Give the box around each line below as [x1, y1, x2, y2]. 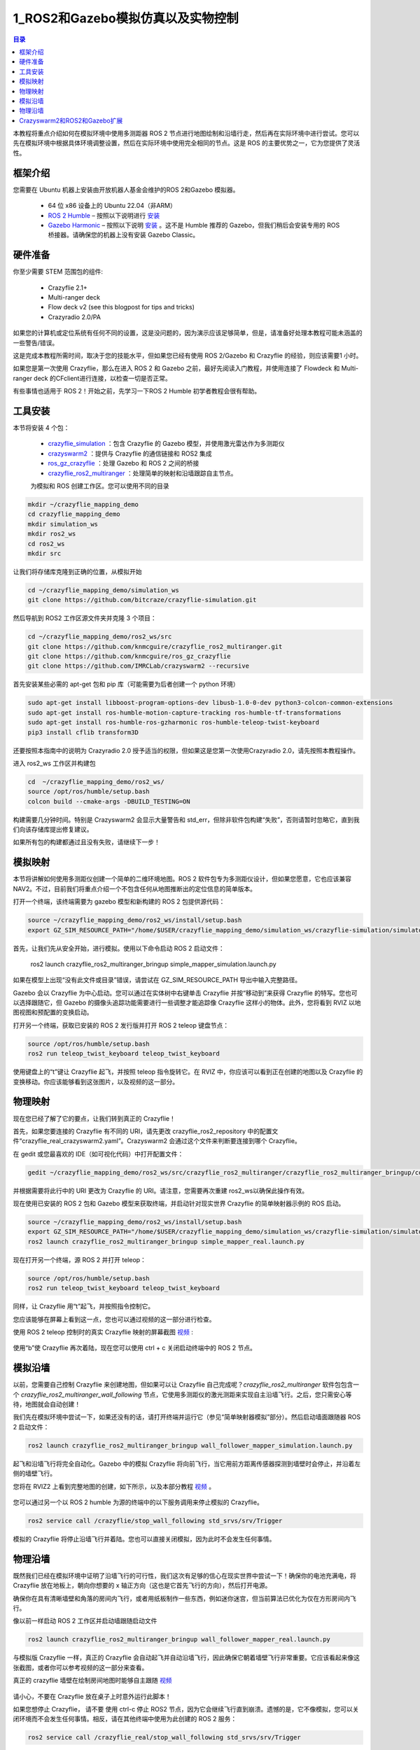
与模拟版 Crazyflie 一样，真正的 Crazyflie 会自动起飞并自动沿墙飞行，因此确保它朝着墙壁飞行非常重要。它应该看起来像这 [13, 1653, 360, 1662]
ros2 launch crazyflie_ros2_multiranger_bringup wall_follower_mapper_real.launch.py [27, 1635, 330, 1644]
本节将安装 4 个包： [13, 423, 70, 432]
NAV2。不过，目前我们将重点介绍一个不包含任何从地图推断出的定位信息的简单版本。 [13, 884, 257, 892]
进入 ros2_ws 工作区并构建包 [13, 759, 96, 767]
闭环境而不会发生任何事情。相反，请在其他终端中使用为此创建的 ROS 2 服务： [13, 1715, 237, 1723]
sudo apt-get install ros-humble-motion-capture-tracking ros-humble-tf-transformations [27, 708, 342, 717]
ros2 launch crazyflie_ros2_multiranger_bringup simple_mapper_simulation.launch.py [30, 960, 276, 968]
